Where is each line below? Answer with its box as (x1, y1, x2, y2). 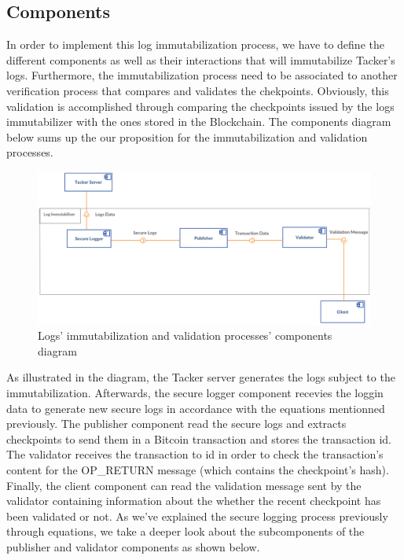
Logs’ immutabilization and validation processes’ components (38, 327, 332, 344)
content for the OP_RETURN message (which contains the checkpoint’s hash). (6, 461, 389, 477)
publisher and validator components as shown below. (6, 538, 260, 554)
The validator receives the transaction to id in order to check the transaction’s (6, 446, 384, 462)
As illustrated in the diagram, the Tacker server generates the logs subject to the (6, 369, 395, 385)
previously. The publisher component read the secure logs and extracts (6, 415, 347, 432)
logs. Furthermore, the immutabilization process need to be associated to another (6, 67, 398, 83)
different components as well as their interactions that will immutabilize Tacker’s (6, 51, 395, 68)
